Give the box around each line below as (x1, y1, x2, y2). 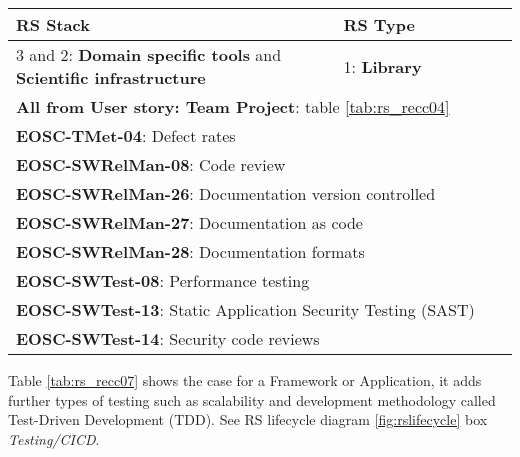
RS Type (343, 13, 415, 36)
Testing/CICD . (8, 428, 100, 449)
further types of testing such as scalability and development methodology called (8, 389, 496, 410)
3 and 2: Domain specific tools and (16, 43, 282, 66)
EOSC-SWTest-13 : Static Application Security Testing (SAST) (16, 298, 475, 321)
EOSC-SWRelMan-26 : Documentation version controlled (16, 182, 436, 205)
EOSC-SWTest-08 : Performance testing (16, 269, 310, 292)
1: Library (343, 54, 422, 78)
